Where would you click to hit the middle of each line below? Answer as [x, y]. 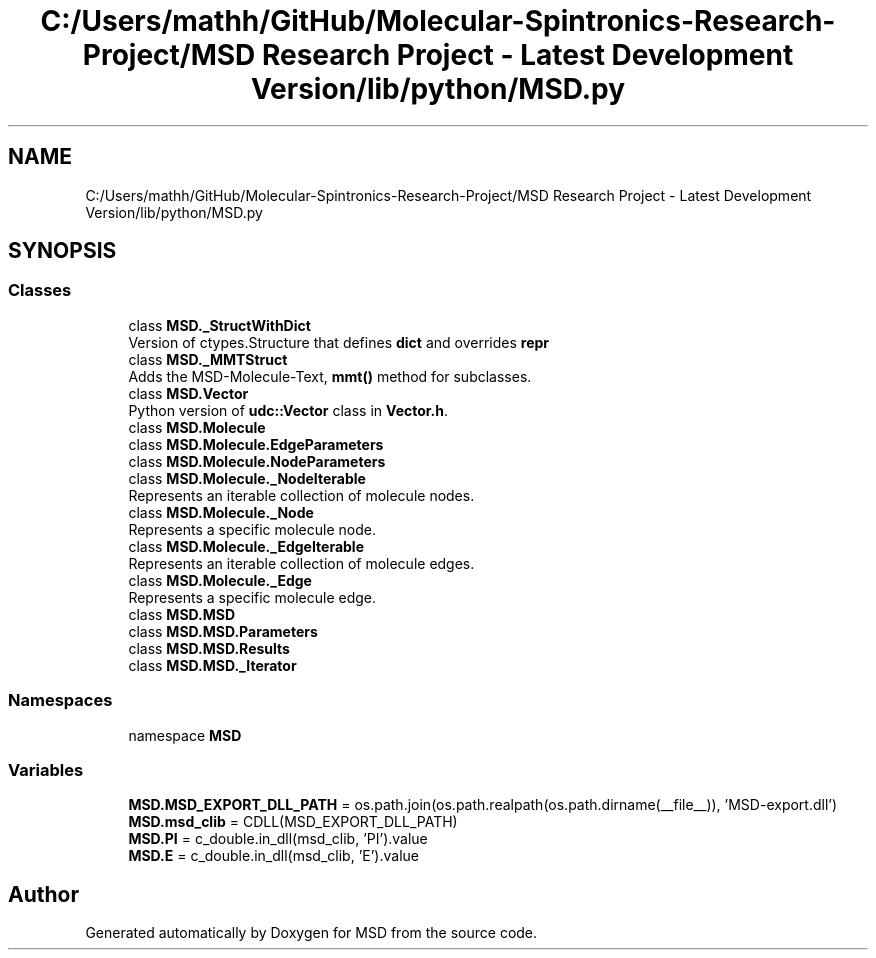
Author [43, 894]
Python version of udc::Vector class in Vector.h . [288, 410]
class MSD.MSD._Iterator [212, 665]
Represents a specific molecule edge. [252, 597]
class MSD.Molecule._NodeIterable [247, 478]
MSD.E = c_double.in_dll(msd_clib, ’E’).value [273, 856]
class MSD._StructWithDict [219, 325]
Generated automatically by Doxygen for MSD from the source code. [311, 933]
